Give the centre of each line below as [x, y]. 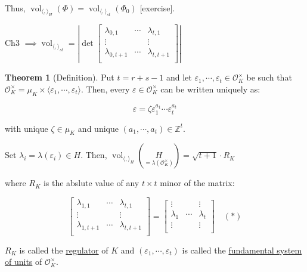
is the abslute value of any [91, 183]
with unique [27, 128]
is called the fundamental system [242, 250]
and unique [98, 128]
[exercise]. [157, 8]
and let [179, 77]
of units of [24, 262]
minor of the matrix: [197, 183]
